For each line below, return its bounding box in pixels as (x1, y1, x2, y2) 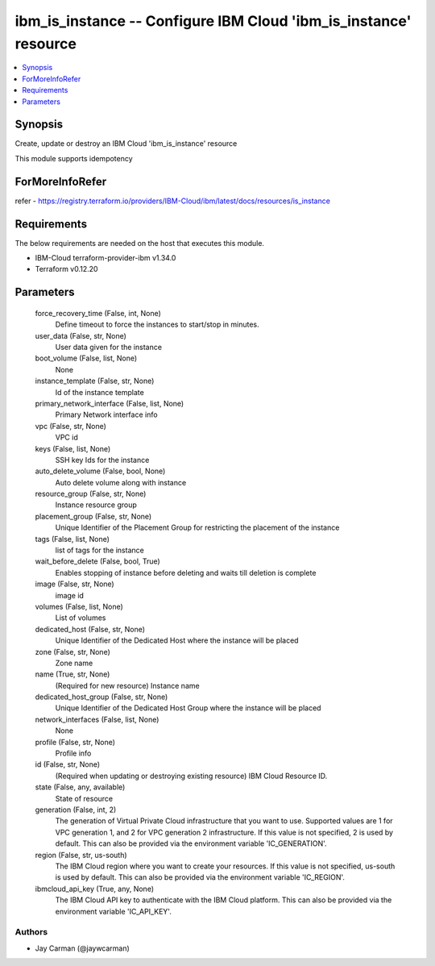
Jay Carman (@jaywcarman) (35, 943, 130, 953)
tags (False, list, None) (35, 534, 110, 543)
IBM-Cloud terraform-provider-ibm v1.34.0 (35, 253, 176, 263)
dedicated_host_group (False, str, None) (35, 692, 168, 702)
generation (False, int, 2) (35, 805, 117, 814)
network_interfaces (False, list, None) (35, 714, 159, 724)
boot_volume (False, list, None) (35, 353, 138, 363)
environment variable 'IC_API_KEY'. (55, 906, 172, 916)
